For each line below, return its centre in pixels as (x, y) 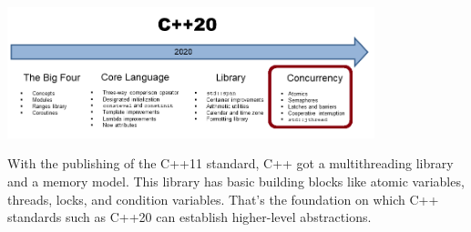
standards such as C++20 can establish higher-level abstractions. (189, 217)
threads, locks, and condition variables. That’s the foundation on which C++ (223, 199)
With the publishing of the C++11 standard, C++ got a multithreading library (230, 163)
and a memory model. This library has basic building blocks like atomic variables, (236, 181)
